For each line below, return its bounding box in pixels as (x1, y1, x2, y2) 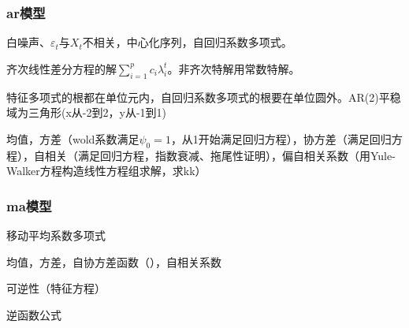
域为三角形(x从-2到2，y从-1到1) (6, 104, 166, 121)
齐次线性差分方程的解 (6, 60, 117, 76)
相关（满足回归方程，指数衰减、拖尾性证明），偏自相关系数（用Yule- (44, 147, 396, 163)
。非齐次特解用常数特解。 (167, 60, 300, 76)
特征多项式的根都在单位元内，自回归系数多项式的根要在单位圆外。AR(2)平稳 (6, 88, 401, 105)
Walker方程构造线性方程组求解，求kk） (6, 162, 206, 179)
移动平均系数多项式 (6, 227, 106, 243)
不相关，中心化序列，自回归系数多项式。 (82, 34, 292, 50)
